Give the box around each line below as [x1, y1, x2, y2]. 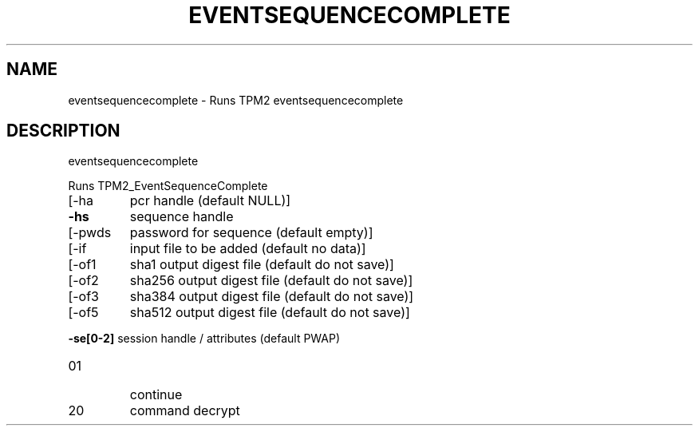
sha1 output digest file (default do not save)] [129, 256, 394, 273]
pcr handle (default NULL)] [129, 192, 291, 209]
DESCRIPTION [6, 121, 120, 141]
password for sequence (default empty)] [129, 224, 373, 241]
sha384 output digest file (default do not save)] [129, 288, 414, 305]
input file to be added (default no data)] [129, 240, 366, 257]
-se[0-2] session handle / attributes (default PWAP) [68, 331, 341, 346]
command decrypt [129, 402, 240, 419]
